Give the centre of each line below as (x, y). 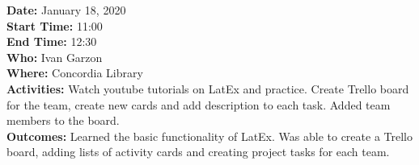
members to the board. (63, 120)
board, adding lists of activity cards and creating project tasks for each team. (198, 152)
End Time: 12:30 (52, 41)
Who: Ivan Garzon (55, 57)
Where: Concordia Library (75, 73)
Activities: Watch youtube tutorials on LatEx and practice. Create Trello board (208, 88)
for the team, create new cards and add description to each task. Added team (199, 104)
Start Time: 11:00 (55, 25)
